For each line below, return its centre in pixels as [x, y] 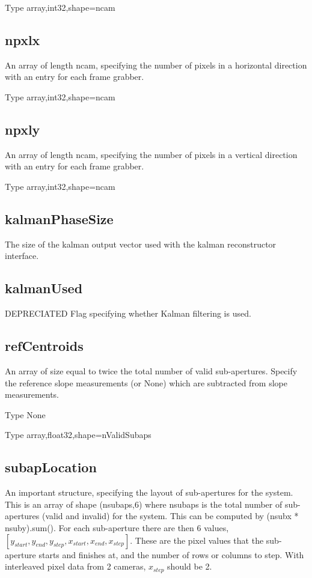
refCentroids [44, 346]
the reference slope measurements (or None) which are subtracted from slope [146, 382]
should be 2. [190, 566]
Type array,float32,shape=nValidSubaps [78, 435]
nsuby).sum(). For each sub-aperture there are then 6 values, [117, 527]
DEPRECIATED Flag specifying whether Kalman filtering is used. [128, 313]
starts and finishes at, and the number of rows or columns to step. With [171, 554]
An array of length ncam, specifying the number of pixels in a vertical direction [151, 154]
